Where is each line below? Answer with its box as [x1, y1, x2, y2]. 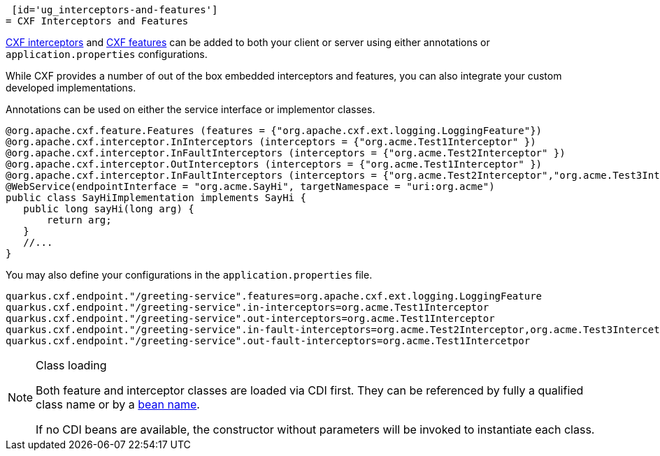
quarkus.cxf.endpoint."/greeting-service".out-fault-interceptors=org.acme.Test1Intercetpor [6, 335, 531, 346]
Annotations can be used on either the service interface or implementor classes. [6, 103, 375, 115]
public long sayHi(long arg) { [23, 203, 194, 214]
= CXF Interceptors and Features [6, 15, 189, 27]
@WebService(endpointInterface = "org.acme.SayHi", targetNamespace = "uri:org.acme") [6, 181, 495, 192]
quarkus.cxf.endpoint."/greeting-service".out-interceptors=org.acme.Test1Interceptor [6, 313, 495, 324]
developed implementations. [6, 82, 136, 94]
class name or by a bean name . [36, 397, 200, 411]
